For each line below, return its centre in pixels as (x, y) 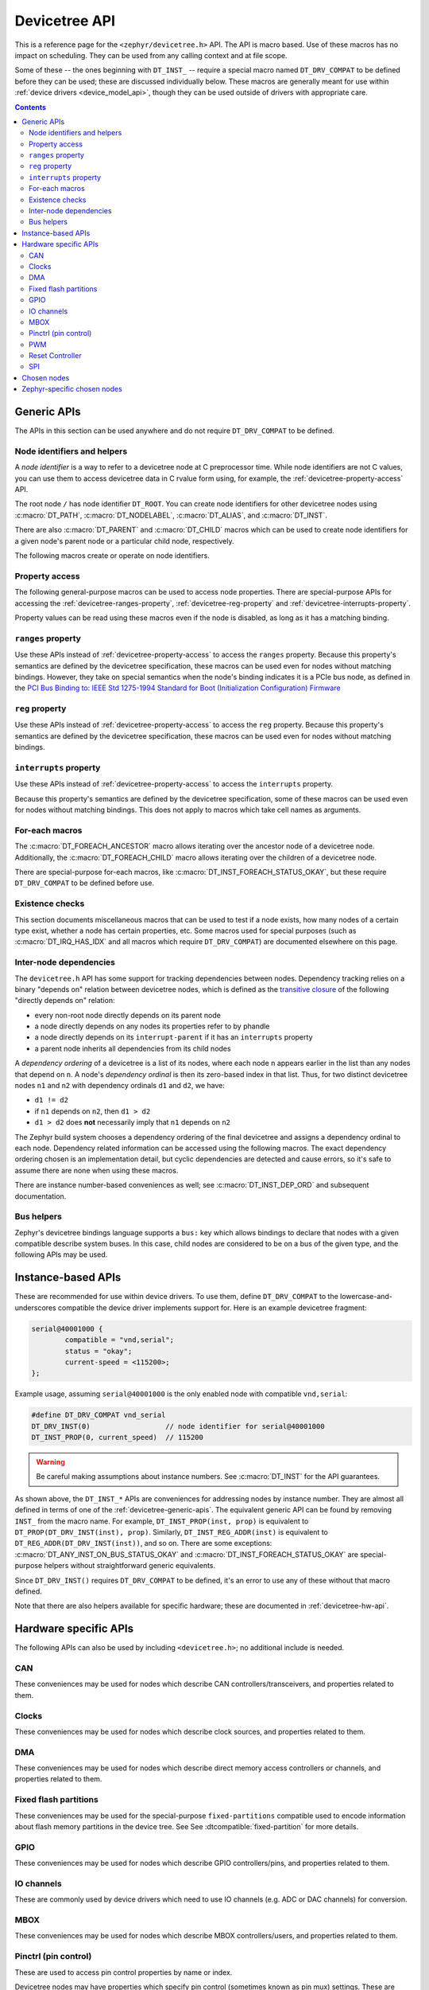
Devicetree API (65, 21)
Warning (50, 1462)
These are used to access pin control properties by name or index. (124, 1972)
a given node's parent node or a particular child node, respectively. (124, 540)
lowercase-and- (367, 1297)
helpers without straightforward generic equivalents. (130, 1566)
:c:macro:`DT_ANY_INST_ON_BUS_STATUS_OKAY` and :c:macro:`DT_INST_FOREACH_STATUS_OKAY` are (187, 1554)
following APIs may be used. (61, 1254)
